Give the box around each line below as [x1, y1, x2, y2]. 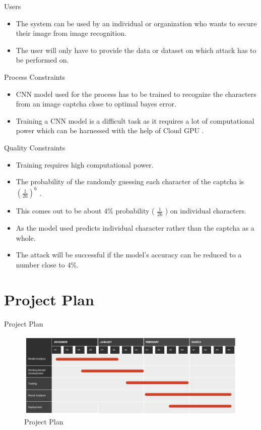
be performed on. [16, 55, 69, 65]
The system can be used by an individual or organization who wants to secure [16, 18, 257, 28]
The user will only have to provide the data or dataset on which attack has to [16, 44, 256, 55]
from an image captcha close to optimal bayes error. [16, 98, 176, 109]
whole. [16, 232, 36, 243]
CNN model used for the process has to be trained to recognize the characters [16, 88, 256, 99]
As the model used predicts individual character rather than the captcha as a [16, 223, 254, 233]
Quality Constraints [4, 142, 66, 152]
